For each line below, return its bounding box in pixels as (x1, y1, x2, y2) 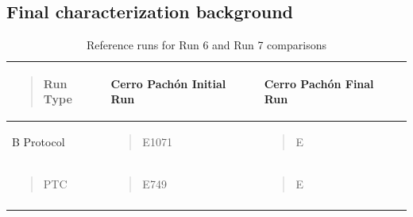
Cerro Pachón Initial (110, 75, 226, 91)
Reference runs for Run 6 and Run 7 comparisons (87, 37, 326, 53)
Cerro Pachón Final (264, 75, 374, 91)
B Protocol (12, 134, 65, 150)
